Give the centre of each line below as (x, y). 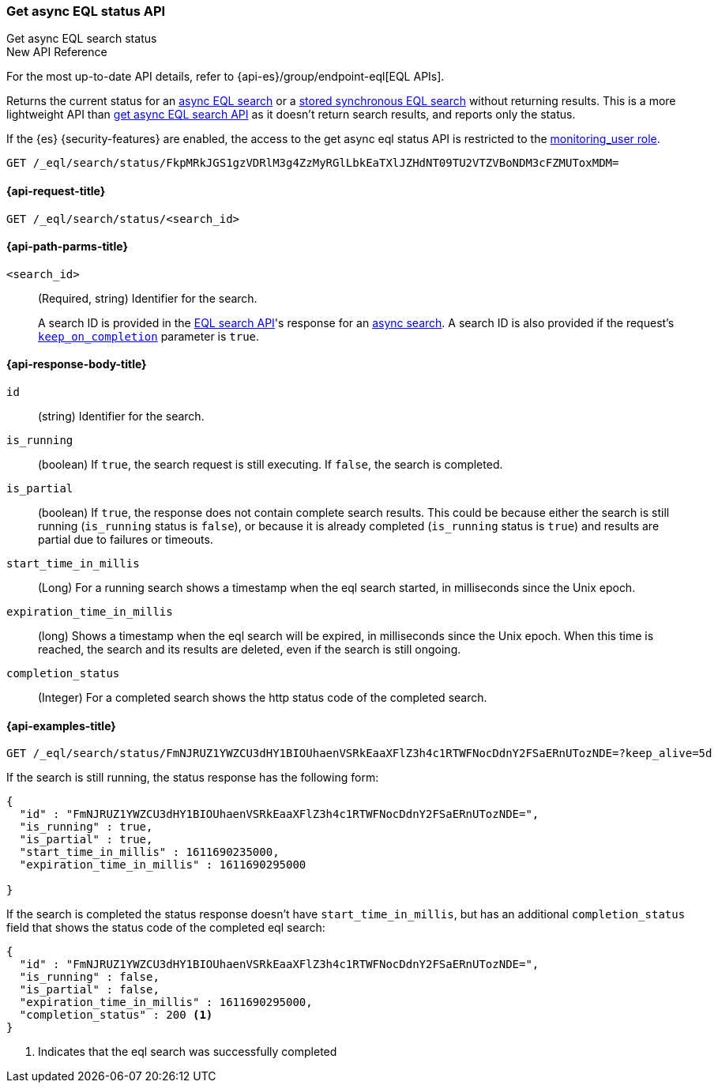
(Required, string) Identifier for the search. (148, 298)
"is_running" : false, (89, 977)
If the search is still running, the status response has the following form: (193, 778)
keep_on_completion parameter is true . (149, 336)
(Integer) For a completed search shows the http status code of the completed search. (263, 698)
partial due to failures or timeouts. (126, 540)
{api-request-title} (56, 190)
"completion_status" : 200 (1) (116, 1015)
